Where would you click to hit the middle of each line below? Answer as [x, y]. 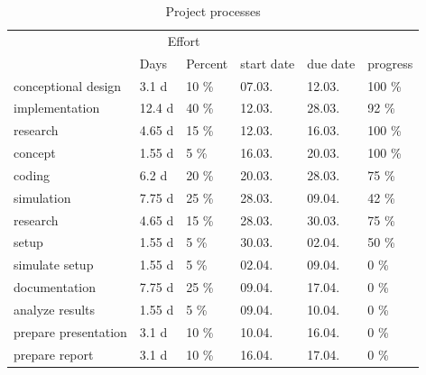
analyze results [55, 309]
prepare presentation [70, 331]
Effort [184, 40]
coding [32, 174]
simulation [42, 197]
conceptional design [68, 85]
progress [390, 63]
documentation [55, 287]
